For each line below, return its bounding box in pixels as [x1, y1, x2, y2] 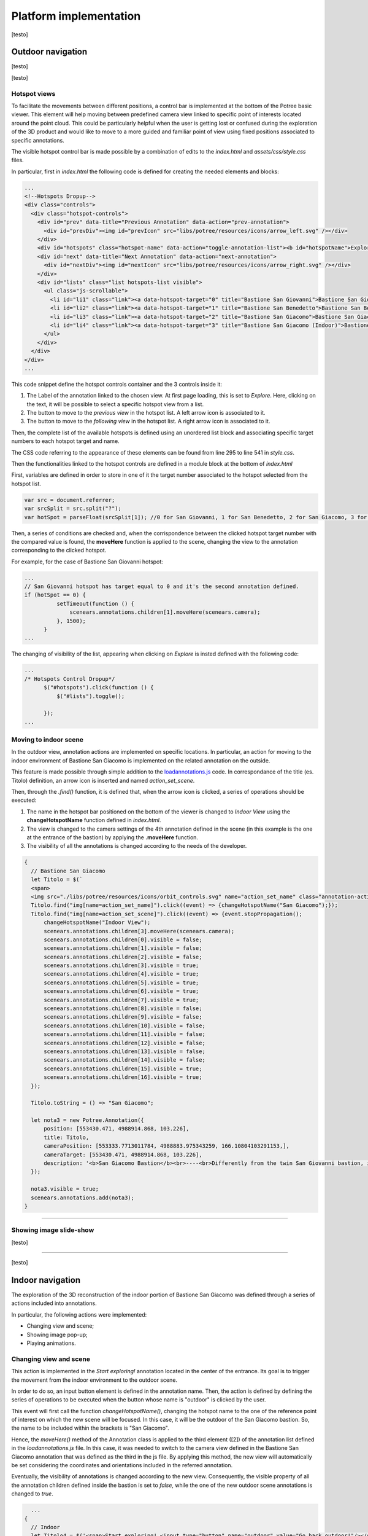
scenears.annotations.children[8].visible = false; [44, 1005, 202, 1012]
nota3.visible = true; [31, 1186, 99, 1193]
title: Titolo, [44, 1134, 90, 1141]
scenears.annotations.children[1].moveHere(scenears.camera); [69, 609, 261, 616]
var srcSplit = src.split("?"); [24, 505, 122, 512]
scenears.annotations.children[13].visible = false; [44, 1048, 205, 1055]
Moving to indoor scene [11, 735, 84, 744]
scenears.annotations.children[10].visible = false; [44, 1022, 205, 1029]
